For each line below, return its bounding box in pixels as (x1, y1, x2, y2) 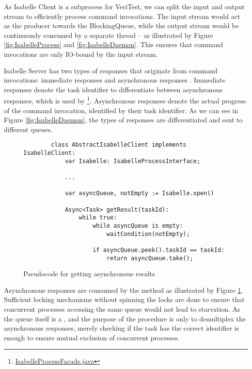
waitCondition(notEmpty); (106, 230, 190, 237)
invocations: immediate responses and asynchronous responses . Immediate (4, 75, 225, 85)
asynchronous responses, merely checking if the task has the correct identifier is (4, 323, 239, 333)
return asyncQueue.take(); (106, 254, 193, 262)
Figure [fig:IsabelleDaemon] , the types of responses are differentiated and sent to (4, 115, 243, 125)
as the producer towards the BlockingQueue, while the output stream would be (4, 20, 239, 31)
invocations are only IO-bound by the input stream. (4, 49, 158, 59)
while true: (79, 214, 117, 221)
